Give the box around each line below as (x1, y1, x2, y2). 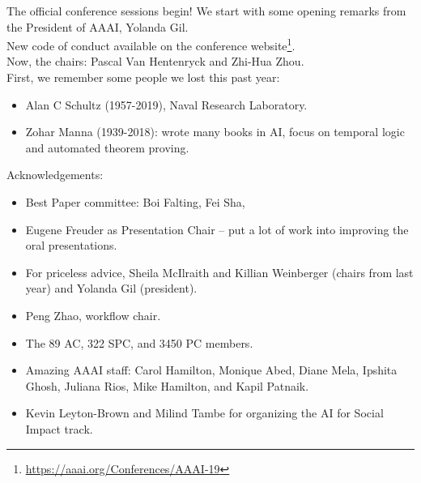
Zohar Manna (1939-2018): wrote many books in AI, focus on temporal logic (25, 123, 405, 140)
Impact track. (25, 420, 93, 437)
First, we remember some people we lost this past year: (6, 69, 280, 86)
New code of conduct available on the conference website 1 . (6, 35, 296, 53)
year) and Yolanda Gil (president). (25, 280, 198, 297)
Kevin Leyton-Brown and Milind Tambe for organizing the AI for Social (25, 404, 384, 421)
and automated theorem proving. (25, 139, 189, 156)
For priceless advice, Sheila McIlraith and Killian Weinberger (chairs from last (25, 263, 414, 280)
